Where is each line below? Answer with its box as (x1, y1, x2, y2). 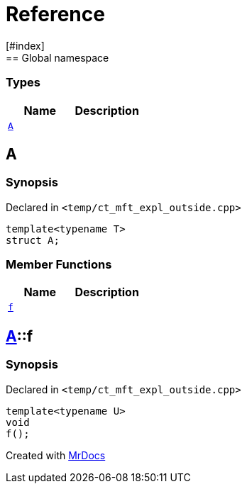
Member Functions (6, 257, 112, 272)
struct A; (6, 234, 60, 246)
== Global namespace (6, 51, 109, 64)
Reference (6, 2, 105, 26)
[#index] (6, 39, 45, 52)
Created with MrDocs (6, 449, 106, 461)
